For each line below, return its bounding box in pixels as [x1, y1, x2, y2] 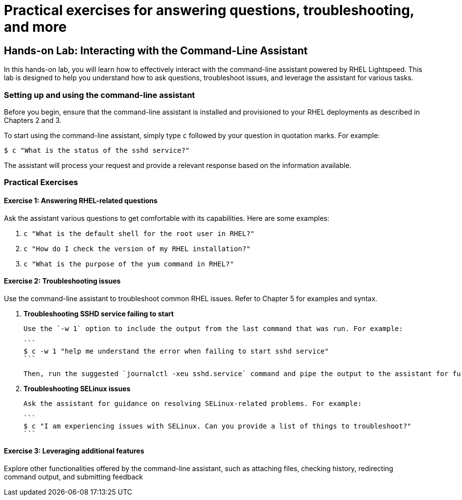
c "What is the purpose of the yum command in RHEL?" [23, 260, 234, 268]
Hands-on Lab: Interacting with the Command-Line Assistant [4, 44, 308, 57]
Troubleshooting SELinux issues [23, 384, 131, 393]
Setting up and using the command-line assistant [4, 90, 195, 100]
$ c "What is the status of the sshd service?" [4, 146, 190, 154]
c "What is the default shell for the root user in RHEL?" [23, 229, 255, 238]
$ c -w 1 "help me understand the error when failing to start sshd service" [23, 347, 329, 355]
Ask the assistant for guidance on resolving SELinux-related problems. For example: [23, 399, 362, 407]
